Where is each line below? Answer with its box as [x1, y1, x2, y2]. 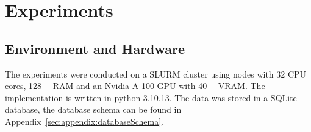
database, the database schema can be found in [5, 103, 182, 116]
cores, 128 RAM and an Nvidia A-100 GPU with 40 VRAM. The [5, 79, 265, 92]
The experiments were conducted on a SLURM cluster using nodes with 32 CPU [5, 67, 307, 80]
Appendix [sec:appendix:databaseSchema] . [5, 114, 163, 127]
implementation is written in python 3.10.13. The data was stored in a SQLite [5, 91, 297, 104]
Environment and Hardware [5, 39, 185, 58]
